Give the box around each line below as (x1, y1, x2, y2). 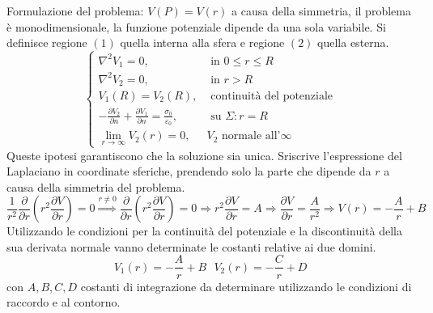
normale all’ (222, 130, 281, 142)
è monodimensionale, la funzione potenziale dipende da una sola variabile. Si (6, 18, 386, 35)
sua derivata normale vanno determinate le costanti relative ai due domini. (6, 238, 376, 255)
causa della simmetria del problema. (6, 178, 185, 195)
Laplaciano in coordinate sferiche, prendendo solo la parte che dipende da (6, 163, 371, 180)
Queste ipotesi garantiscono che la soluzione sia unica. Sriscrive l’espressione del (6, 146, 402, 163)
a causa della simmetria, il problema (231, 2, 411, 19)
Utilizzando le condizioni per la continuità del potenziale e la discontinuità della (6, 222, 402, 239)
